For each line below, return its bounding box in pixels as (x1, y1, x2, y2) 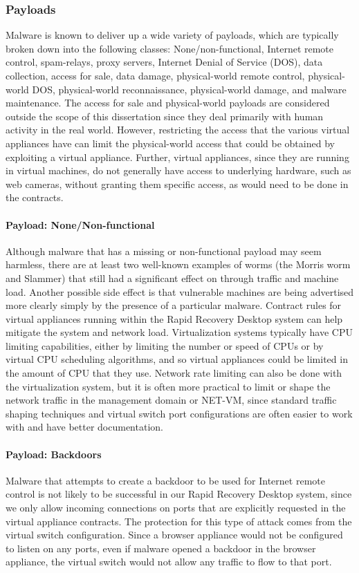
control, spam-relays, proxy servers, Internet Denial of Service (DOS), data (6, 55, 323, 69)
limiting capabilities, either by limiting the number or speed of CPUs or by (6, 338, 324, 353)
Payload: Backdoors (6, 447, 102, 461)
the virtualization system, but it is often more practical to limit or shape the (6, 379, 331, 393)
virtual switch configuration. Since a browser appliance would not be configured (6, 527, 343, 542)
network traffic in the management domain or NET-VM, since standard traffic (6, 393, 337, 407)
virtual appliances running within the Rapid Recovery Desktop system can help (6, 311, 343, 326)
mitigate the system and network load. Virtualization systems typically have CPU (6, 325, 353, 339)
